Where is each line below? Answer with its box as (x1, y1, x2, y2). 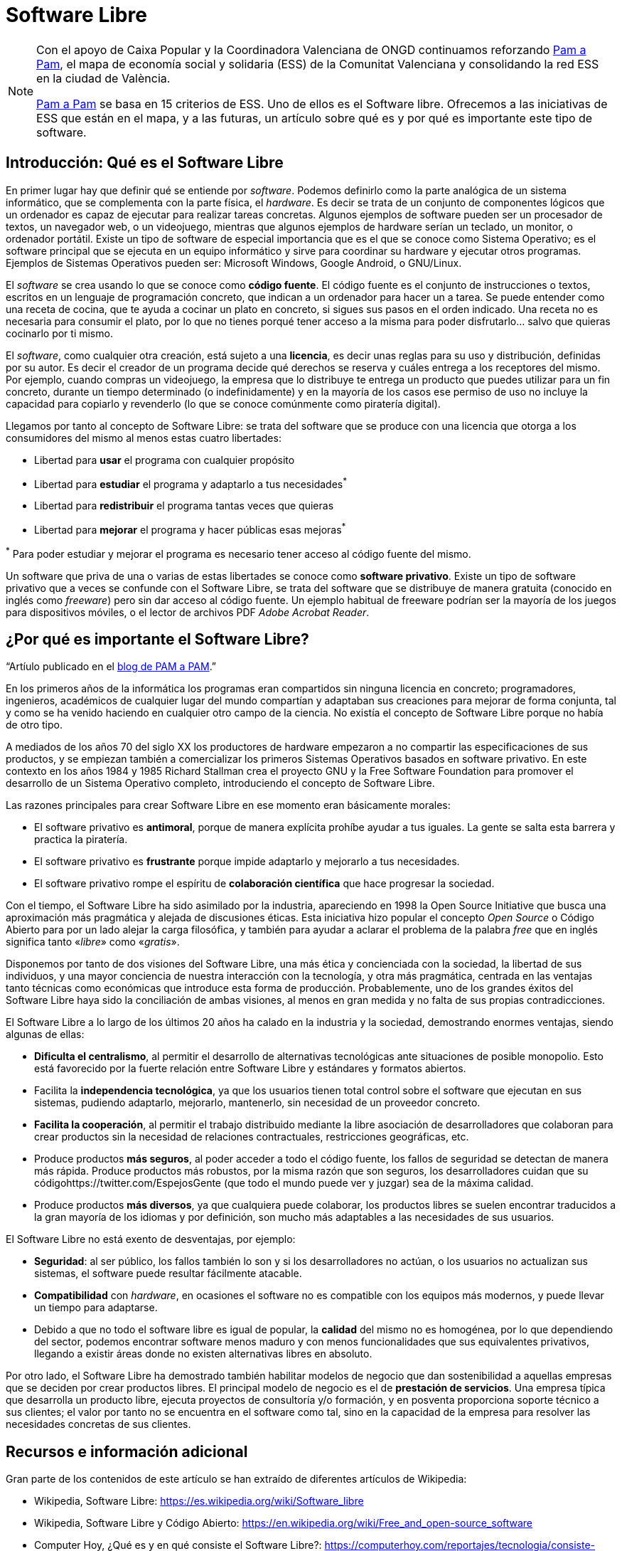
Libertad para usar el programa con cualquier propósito (34, 453, 295, 466)
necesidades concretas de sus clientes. (6, 1418, 191, 1431)
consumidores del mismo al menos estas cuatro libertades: (6, 431, 281, 444)
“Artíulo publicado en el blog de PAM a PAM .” (6, 660, 217, 673)
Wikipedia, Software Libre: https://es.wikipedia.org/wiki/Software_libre (34, 1495, 364, 1508)
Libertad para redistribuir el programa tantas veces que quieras (34, 499, 334, 512)
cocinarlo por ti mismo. (6, 327, 113, 339)
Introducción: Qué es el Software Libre (6, 154, 284, 172)
